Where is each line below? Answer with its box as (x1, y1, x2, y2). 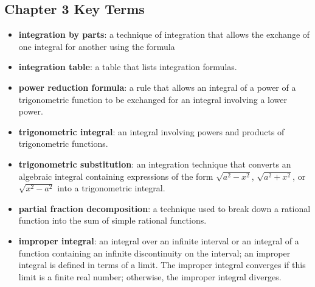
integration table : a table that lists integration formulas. (18, 60, 237, 73)
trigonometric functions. (18, 137, 108, 150)
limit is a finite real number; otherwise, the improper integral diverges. (18, 270, 282, 283)
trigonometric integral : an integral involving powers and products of (18, 125, 285, 138)
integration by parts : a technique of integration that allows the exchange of (18, 28, 310, 41)
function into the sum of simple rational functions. (18, 214, 207, 227)
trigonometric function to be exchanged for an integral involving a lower (18, 93, 288, 105)
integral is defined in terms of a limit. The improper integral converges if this (18, 258, 306, 271)
